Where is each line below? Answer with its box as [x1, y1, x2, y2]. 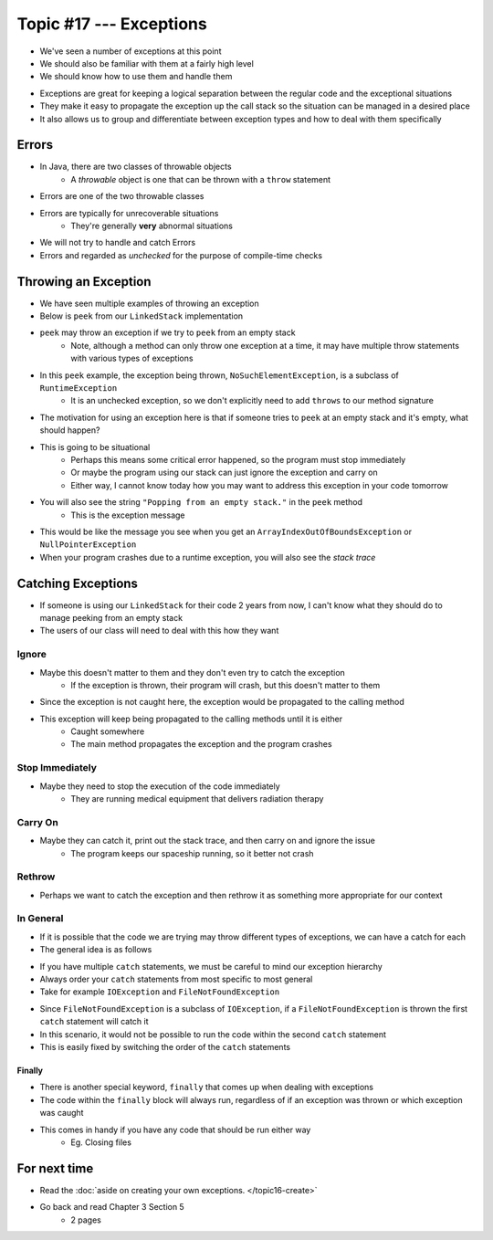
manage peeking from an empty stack [39, 612, 183, 623]
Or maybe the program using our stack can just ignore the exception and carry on [70, 467, 378, 478]
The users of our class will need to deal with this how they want [39, 625, 279, 636]
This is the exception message [70, 510, 186, 520]
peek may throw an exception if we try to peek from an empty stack [39, 327, 296, 338]
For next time [16, 1161, 94, 1176]
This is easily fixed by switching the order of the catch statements [39, 1041, 291, 1052]
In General [16, 912, 64, 925]
